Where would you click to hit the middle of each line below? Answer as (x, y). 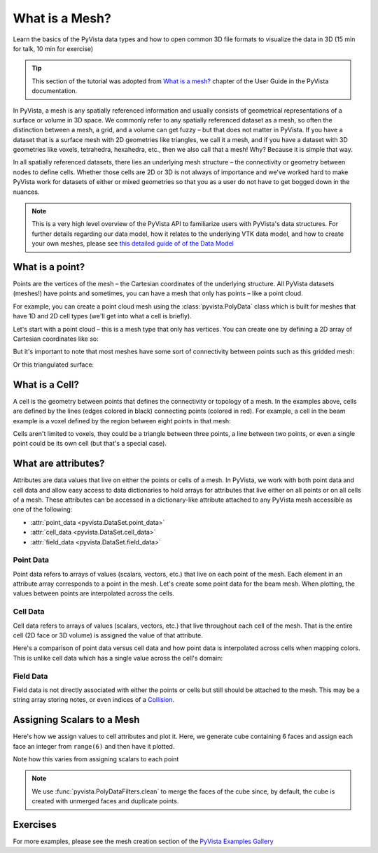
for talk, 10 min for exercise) (53, 48)
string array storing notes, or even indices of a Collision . (94, 700)
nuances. (26, 192)
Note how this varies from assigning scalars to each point (96, 759)
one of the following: (43, 509)
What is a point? (49, 267)
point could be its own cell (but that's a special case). (90, 444)
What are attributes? (59, 464)
